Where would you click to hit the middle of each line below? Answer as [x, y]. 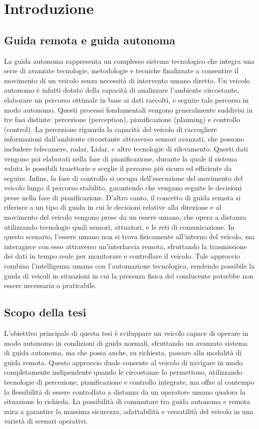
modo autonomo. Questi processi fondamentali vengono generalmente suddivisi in [129, 109]
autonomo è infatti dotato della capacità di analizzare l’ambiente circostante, [122, 90]
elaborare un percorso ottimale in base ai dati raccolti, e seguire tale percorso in [127, 99]
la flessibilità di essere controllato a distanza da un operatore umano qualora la [125, 391]
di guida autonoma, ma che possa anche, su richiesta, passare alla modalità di [123, 353]
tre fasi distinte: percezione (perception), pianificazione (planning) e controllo [122, 119]
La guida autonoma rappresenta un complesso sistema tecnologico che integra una [129, 61]
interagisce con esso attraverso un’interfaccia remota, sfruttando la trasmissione [126, 246]
